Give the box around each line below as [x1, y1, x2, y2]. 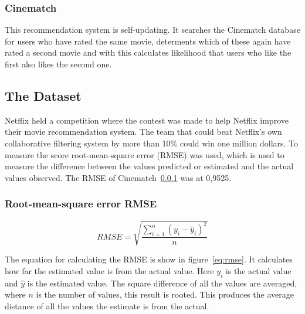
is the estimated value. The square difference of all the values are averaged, [27, 277, 297, 289]
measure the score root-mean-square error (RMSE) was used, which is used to [5, 148, 284, 161]
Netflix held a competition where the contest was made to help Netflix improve [5, 114, 289, 126]
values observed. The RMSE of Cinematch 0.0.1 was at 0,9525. [5, 171, 232, 183]
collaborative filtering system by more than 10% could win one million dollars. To [5, 136, 299, 149]
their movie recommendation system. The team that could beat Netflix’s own [5, 125, 282, 138]
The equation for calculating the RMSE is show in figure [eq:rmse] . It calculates [5, 253, 293, 265]
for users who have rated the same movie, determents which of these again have [5, 35, 291, 47]
